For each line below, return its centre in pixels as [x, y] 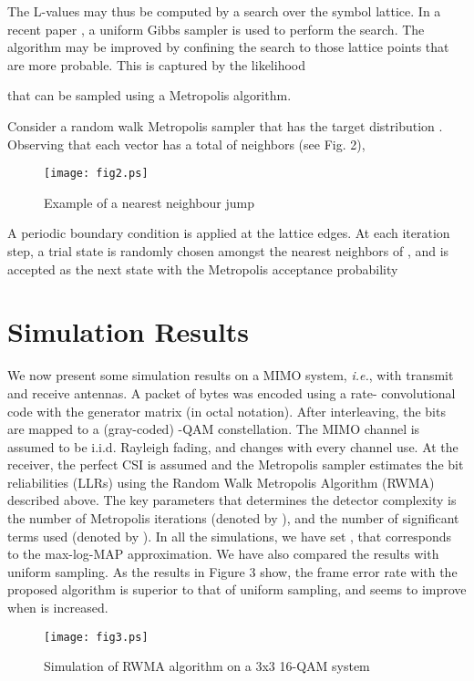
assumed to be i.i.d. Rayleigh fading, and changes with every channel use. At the [233, 446]
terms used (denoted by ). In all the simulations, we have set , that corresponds [230, 536]
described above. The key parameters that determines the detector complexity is [232, 500]
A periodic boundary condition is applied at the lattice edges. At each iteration [229, 233]
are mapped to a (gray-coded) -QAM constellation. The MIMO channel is [214, 429]
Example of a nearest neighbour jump [149, 202]
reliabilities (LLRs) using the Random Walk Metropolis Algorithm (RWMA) [221, 482]
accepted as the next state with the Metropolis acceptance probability [203, 268]
